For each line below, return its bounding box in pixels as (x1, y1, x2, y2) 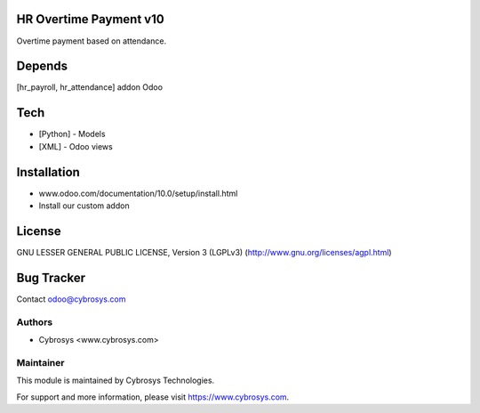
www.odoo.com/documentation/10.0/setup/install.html (38, 188, 238, 198)
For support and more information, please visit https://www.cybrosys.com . (16, 392, 290, 402)
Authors (16, 316, 53, 328)
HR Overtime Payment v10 (16, 12, 164, 27)
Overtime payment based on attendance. (16, 36, 167, 46)
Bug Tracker (16, 270, 86, 285)
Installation (16, 165, 80, 180)
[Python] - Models (38, 129, 106, 140)
